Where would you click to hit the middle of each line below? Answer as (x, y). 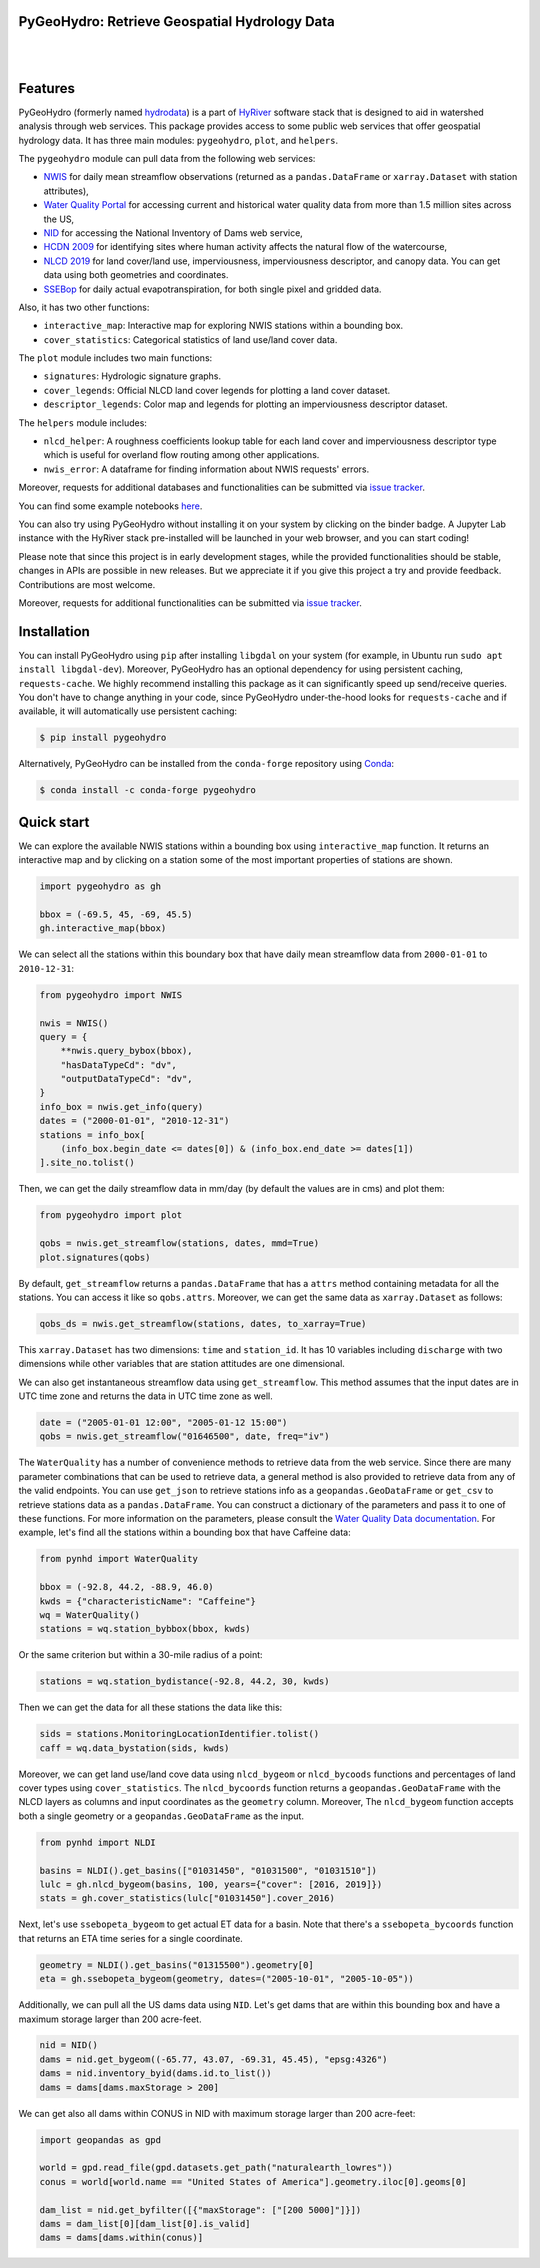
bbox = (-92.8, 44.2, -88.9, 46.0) (126, 1587)
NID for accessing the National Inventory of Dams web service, (173, 232)
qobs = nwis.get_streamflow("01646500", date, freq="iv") (184, 1436)
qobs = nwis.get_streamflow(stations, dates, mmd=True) (179, 1243)
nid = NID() (69, 2045)
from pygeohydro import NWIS (111, 994)
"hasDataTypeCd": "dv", (118, 1064)
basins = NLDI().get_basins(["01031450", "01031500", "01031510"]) (208, 1870)
